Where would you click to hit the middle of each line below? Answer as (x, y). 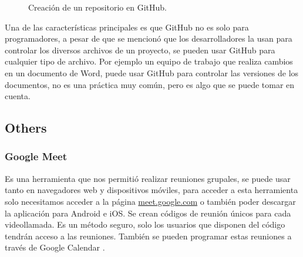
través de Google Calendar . (55, 247)
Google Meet (36, 156)
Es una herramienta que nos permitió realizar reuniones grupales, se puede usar (148, 178)
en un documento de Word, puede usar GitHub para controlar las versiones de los (152, 72)
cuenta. (18, 96)
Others (26, 128)
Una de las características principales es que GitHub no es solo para (127, 27)
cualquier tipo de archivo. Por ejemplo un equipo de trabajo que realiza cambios (149, 61)
